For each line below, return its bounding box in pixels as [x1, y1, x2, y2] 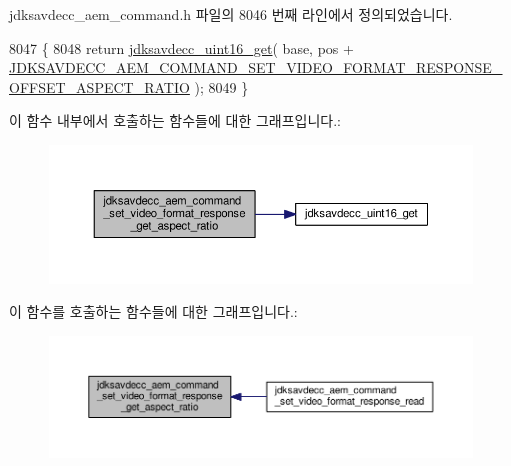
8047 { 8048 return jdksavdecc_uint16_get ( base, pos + [9, 37, 354, 58]
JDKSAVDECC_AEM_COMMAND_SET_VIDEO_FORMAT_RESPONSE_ [9, 57, 503, 78]
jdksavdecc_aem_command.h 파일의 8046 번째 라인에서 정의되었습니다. [9, 4, 453, 24]
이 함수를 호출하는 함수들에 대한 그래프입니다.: [9, 301, 298, 322]
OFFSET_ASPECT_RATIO [9, 76, 190, 97]
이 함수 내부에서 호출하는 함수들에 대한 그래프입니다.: [9, 110, 341, 131]
